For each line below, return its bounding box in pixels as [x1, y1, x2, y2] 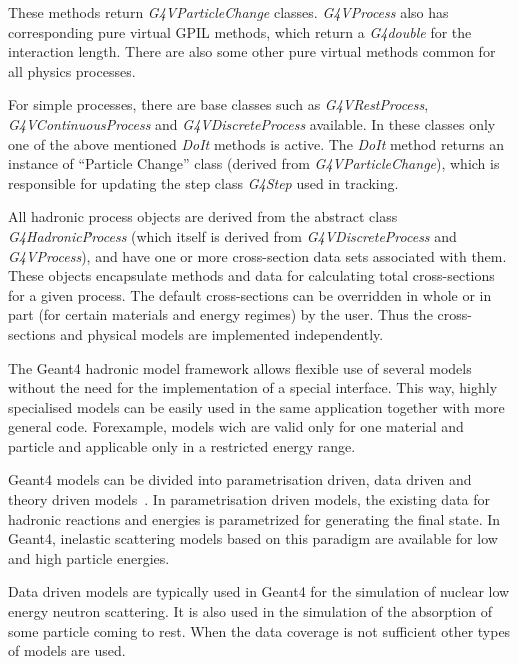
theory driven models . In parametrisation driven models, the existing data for [8, 489, 491, 510]
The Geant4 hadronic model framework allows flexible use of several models [8, 357, 472, 378]
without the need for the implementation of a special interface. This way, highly [8, 377, 498, 398]
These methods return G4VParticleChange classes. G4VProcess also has [8, 2, 449, 22]
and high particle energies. [8, 547, 170, 568]
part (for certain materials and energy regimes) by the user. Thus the [8, 304, 433, 325]
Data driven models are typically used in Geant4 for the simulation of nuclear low [8, 581, 510, 602]
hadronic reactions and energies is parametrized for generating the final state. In [8, 508, 501, 529]
